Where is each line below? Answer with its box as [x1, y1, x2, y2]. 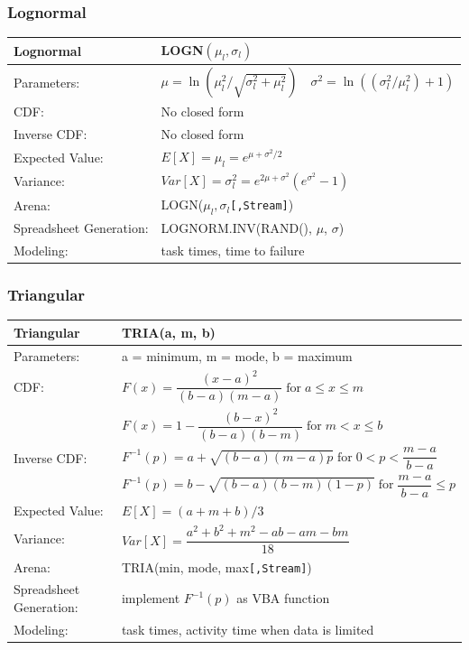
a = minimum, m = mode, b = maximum [121, 346, 353, 365]
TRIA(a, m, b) [121, 322, 216, 341]
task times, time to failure [161, 241, 305, 260]
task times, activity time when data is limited [121, 619, 374, 638]
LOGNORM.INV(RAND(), [161, 218, 312, 237]
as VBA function [236, 589, 330, 608]
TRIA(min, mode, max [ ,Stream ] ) [121, 557, 312, 576]
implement [121, 589, 180, 608]
